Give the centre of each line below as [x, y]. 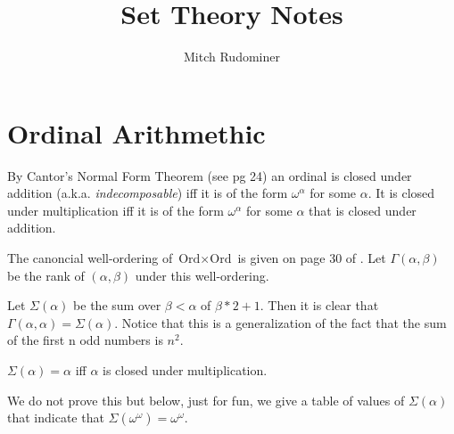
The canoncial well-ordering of [90, 258]
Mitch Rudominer [232, 57]
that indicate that [56, 418]
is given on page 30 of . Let [312, 258]
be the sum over [117, 305]
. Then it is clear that [319, 305]
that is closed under [363, 210]
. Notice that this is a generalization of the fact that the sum [281, 322]
